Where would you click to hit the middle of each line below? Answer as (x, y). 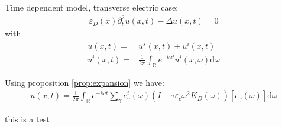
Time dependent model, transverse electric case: (92, 7)
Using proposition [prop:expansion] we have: (85, 82)
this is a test (27, 119)
